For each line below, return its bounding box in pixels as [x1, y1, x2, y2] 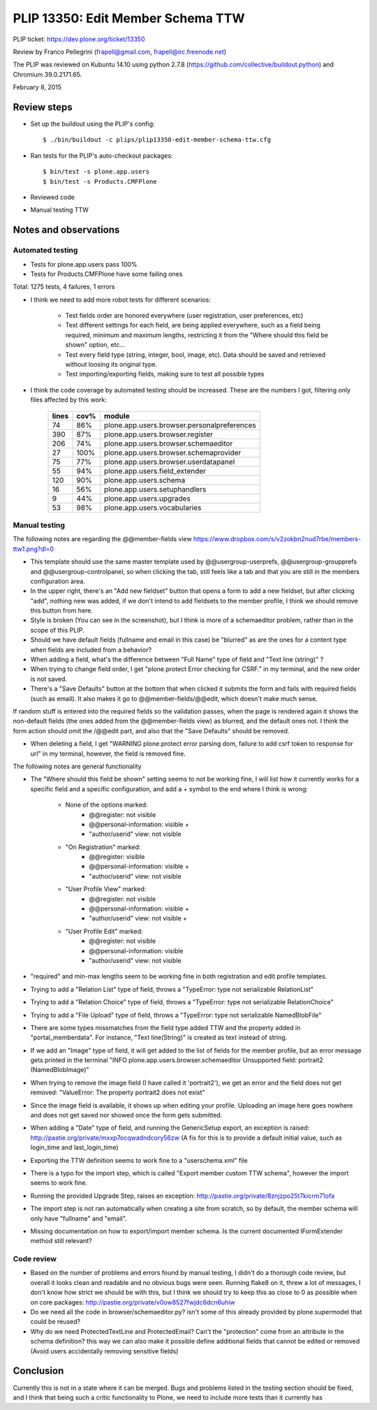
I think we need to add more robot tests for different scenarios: [30, 295, 211, 304]
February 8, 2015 [13, 83, 62, 91]
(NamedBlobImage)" [30, 1066, 90, 1074]
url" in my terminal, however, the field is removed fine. [30, 749, 186, 758]
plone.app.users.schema [103, 475, 186, 485]
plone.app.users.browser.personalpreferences [103, 420, 256, 429]
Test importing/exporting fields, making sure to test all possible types [65, 370, 265, 379]
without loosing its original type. [65, 360, 157, 369]
